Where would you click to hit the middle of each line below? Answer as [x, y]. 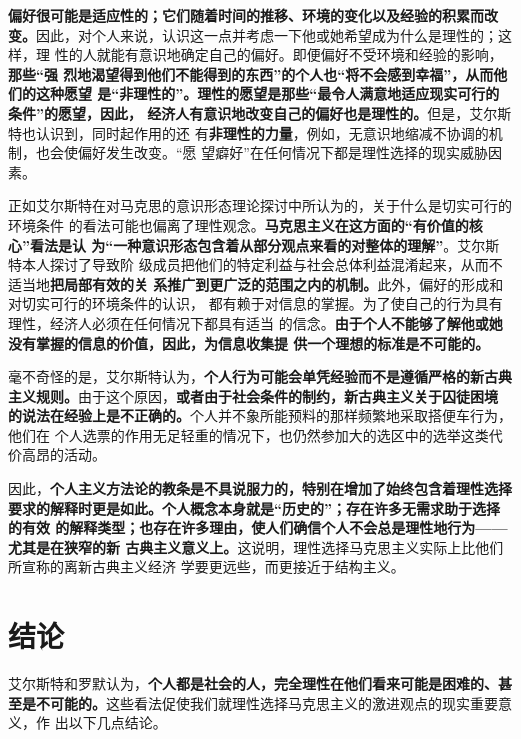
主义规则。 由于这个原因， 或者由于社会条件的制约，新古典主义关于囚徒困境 [253, 395]
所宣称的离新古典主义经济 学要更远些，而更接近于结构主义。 [206, 566]
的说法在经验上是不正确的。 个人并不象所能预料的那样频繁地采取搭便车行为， [260, 415]
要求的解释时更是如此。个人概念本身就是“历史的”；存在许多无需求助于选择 [254, 507]
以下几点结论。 [117, 722]
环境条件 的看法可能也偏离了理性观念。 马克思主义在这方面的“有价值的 [238, 224]
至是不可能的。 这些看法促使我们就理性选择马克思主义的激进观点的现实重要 [253, 702]
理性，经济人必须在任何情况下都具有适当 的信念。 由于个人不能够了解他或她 [255, 322]
